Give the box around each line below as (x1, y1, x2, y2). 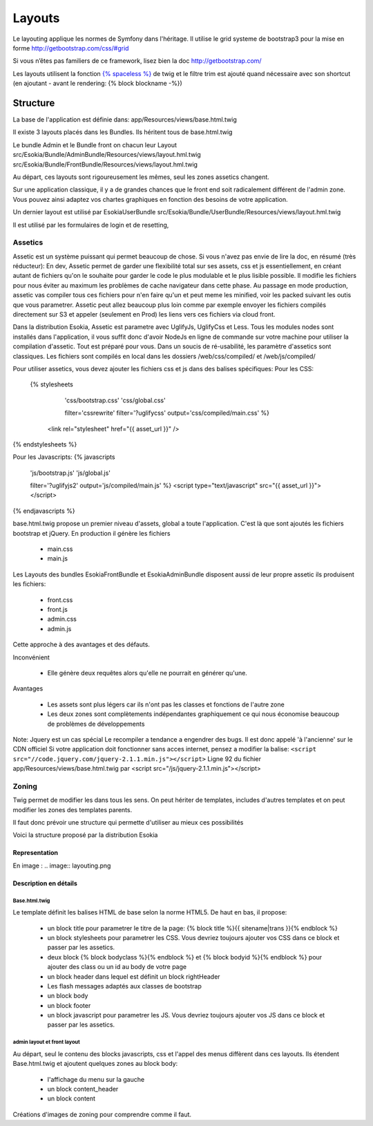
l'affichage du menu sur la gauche (47, 1075, 145, 1083)
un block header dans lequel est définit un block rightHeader (47, 972, 220, 981)
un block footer (47, 1001, 91, 1009)
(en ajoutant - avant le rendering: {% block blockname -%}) (12, 79, 182, 88)
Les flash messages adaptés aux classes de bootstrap (47, 982, 202, 990)
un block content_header (47, 1085, 119, 1093)
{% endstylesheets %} (12, 440, 77, 449)
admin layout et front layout (12, 1039, 80, 1046)
